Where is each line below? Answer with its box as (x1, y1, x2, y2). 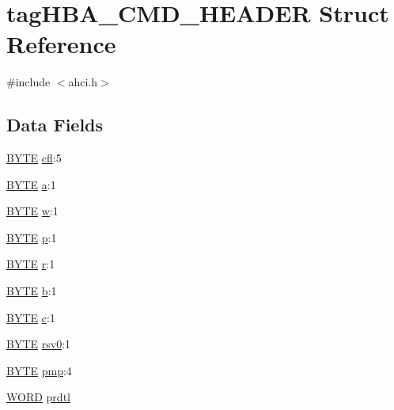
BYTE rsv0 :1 (6, 336, 71, 352)
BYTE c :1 (6, 309, 55, 325)
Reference (6, 28, 116, 60)
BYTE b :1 (6, 283, 57, 299)
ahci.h (68, 74, 98, 90)
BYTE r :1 (6, 256, 55, 272)
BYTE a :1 (6, 176, 56, 192)
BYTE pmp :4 (6, 362, 72, 378)
